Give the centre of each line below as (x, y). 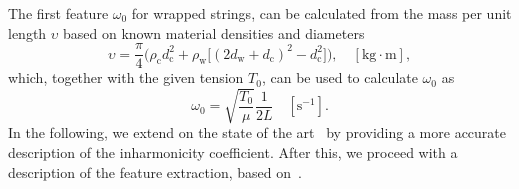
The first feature (58, 13)
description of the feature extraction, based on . (155, 171)
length (27, 32)
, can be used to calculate (339, 77)
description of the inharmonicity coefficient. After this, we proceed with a (233, 151)
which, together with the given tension (126, 77)
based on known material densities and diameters (214, 32)
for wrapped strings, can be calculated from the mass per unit (321, 13)
